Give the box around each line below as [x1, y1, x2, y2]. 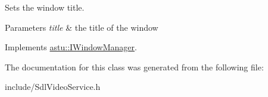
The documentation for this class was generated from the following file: [5, 60, 264, 73]
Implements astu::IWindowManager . [5, 41, 137, 53]
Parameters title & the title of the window [5, 21, 158, 33]
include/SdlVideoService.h [5, 80, 101, 93]
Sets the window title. [5, 1, 85, 13]
